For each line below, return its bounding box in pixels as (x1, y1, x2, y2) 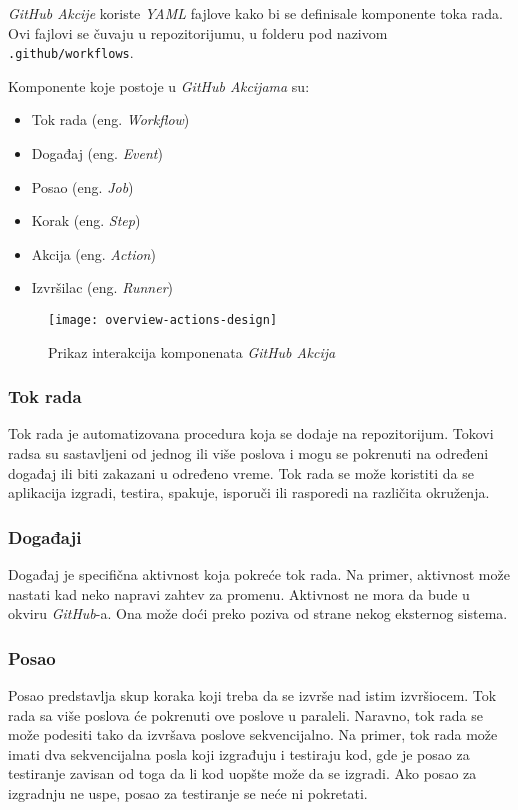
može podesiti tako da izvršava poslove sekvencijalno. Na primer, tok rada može (8, 724, 498, 745)
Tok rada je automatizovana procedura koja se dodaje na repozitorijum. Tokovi (8, 423, 494, 444)
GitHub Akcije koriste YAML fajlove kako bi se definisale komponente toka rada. (8, 3, 503, 23)
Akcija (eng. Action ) (31, 243, 156, 264)
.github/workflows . (8, 42, 134, 63)
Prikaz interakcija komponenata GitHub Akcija (48, 341, 336, 362)
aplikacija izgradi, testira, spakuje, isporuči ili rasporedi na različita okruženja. (8, 482, 490, 503)
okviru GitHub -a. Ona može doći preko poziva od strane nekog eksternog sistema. (8, 603, 508, 624)
